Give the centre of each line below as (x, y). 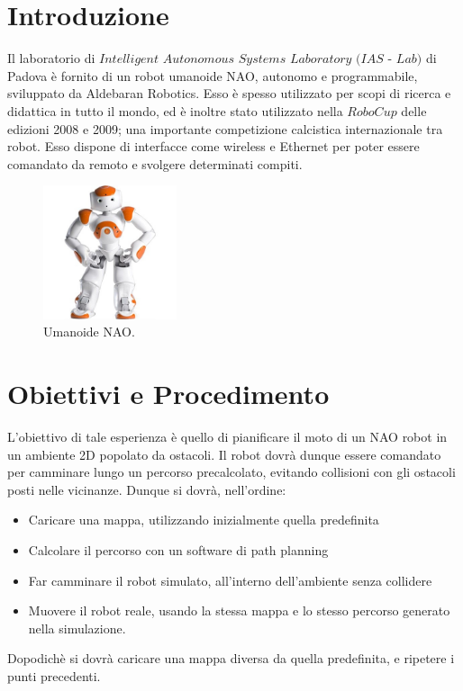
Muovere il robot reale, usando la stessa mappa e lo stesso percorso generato (239, 610)
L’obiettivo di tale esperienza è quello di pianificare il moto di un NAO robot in (227, 436)
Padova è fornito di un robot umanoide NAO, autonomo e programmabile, (213, 75)
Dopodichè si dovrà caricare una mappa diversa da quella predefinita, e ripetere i (231, 658)
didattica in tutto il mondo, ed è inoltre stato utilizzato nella (175, 110)
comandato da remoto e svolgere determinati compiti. (155, 163)
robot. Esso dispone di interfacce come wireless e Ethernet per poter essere (213, 146)
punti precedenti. (54, 675)
